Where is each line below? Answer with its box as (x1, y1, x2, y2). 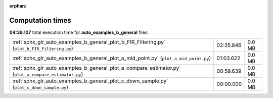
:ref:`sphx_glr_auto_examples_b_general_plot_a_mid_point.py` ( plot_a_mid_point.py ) (12, 55, 211, 62)
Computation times (9, 16, 71, 25)
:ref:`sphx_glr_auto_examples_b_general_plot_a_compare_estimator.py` (12, 65, 181, 72)
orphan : (9, 3, 27, 9)
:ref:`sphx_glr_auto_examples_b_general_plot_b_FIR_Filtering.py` (12, 38, 166, 45)
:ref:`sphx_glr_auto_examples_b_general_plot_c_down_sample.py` (12, 77, 168, 84)
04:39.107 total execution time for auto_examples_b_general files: (9, 29, 149, 35)
